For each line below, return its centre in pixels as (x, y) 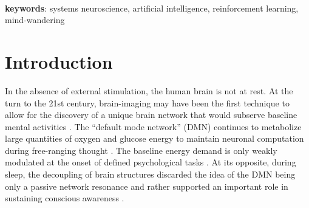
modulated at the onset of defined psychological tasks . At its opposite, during (151, 162)
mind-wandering (35, 20)
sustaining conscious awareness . (65, 198)
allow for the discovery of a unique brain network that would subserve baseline (151, 115)
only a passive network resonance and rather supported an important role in (147, 186)
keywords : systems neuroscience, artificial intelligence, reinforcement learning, (152, 8)
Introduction (59, 61)
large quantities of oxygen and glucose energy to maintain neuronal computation (154, 138)
